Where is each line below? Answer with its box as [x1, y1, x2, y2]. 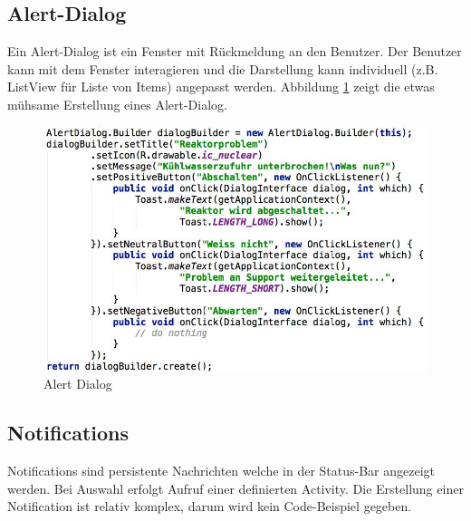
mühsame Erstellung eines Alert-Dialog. [7, 94, 227, 113]
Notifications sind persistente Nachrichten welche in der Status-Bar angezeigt [7, 461, 436, 480]
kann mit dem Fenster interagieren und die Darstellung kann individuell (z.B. [7, 59, 438, 78]
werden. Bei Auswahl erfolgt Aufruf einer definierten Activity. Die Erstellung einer [7, 478, 464, 497]
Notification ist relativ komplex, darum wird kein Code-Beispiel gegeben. [7, 497, 412, 516]
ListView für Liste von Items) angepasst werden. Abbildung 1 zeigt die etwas [7, 77, 435, 96]
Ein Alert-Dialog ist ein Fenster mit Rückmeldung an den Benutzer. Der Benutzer [7, 42, 462, 61]
